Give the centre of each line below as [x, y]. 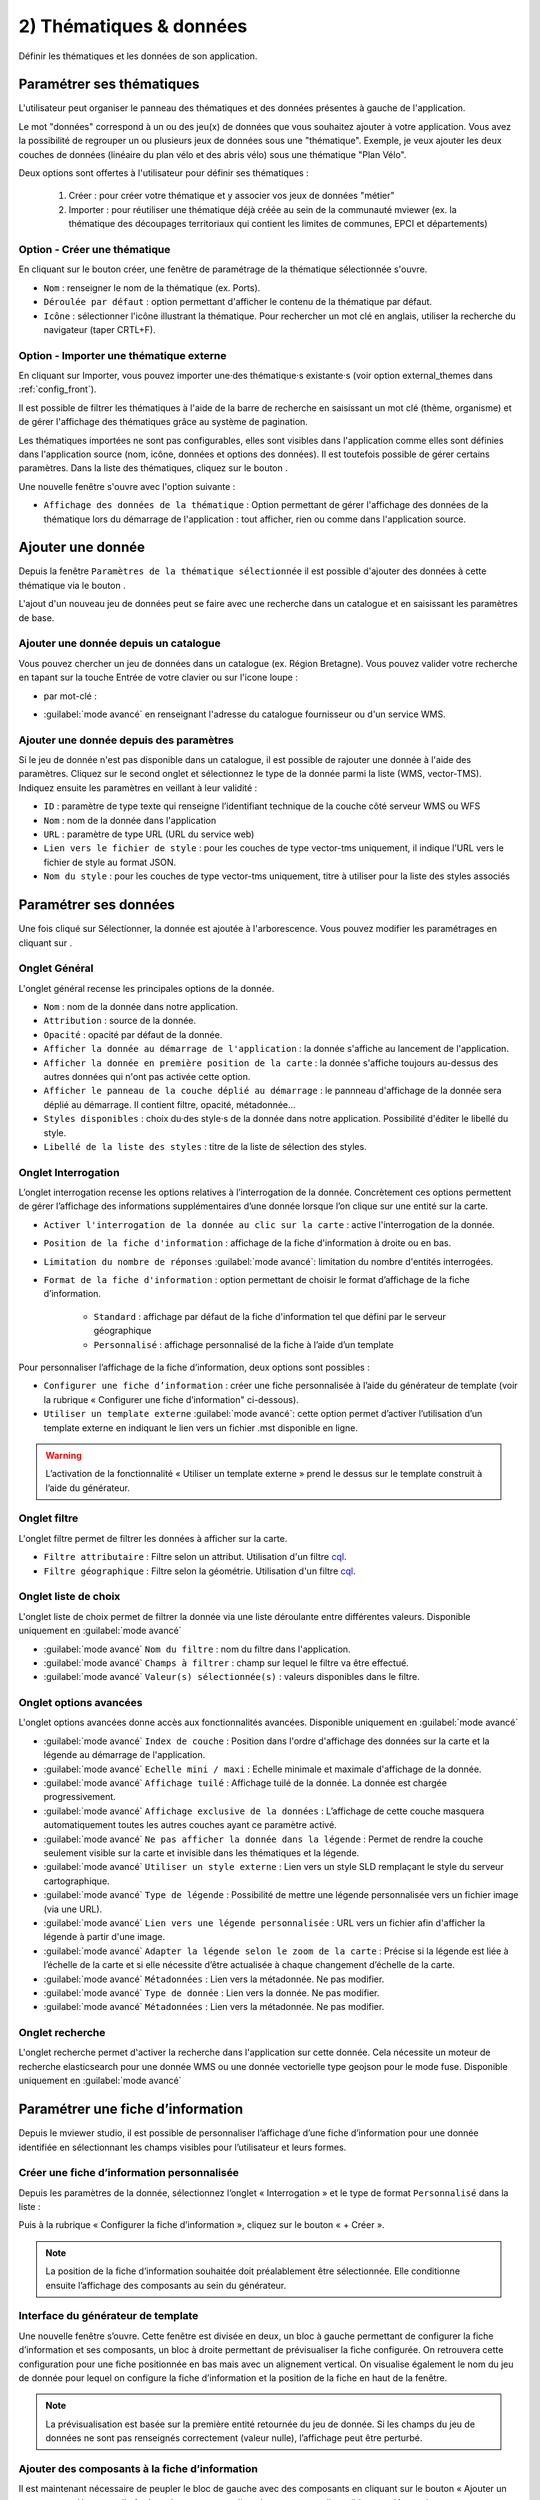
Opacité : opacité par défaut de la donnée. [133, 1034]
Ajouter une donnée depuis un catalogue [119, 643]
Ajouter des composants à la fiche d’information [138, 2468]
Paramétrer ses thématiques [109, 84]
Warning [63, 1455]
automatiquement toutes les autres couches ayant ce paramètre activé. [190, 1825]
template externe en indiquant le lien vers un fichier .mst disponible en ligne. [201, 1427]
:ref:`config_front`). [57, 389]
